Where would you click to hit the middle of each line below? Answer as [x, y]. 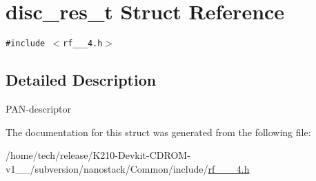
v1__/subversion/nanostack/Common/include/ [107, 168]
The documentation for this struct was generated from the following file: [158, 132]
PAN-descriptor [38, 108]
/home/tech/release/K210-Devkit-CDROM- [98, 155]
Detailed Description [81, 80]
